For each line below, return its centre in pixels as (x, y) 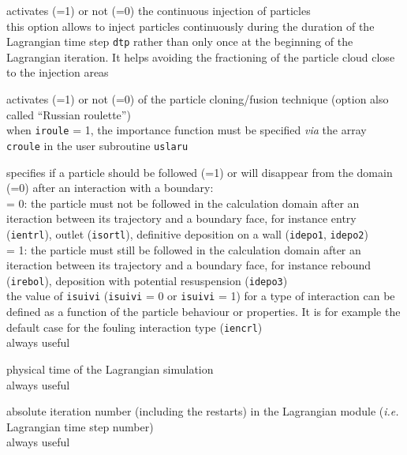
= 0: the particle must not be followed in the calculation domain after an (183, 203)
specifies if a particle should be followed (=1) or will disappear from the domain (200, 172)
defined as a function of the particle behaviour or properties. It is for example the (203, 312)
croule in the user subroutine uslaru (97, 145)
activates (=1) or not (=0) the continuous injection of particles (159, 10)
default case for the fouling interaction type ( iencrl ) (134, 327)
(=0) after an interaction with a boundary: (110, 188)
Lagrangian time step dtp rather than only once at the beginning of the (180, 41)
